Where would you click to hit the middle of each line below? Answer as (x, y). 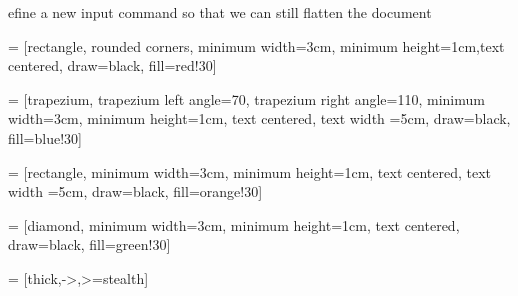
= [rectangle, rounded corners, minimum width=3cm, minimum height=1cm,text (256, 45)
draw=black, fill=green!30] (89, 244)
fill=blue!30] (45, 137)
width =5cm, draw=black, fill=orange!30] (135, 191)
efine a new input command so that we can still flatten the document (220, 12)
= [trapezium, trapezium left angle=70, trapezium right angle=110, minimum (246, 98)
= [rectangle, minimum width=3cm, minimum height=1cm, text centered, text (250, 171)
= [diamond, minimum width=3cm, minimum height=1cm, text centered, (234, 224)
